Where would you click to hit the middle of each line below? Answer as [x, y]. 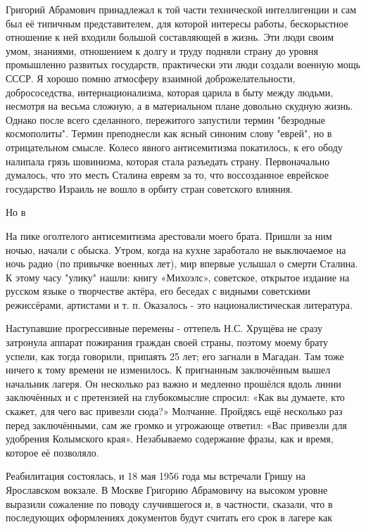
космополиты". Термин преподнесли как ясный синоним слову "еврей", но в [169, 133]
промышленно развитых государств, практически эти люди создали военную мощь [183, 64]
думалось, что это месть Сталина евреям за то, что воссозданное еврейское [167, 175]
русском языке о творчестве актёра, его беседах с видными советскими [158, 291]
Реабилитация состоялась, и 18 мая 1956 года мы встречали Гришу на [156, 476]
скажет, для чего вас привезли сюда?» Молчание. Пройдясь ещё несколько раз [174, 411]
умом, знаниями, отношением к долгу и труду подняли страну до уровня [162, 50]
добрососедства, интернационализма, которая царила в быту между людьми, [170, 92]
